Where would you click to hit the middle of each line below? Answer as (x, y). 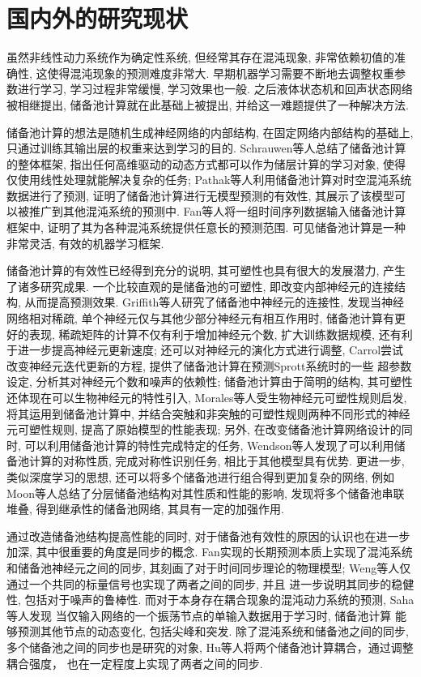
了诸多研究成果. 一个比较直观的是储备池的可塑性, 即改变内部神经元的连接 (201, 286)
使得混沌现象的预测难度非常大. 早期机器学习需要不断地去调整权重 (221, 73)
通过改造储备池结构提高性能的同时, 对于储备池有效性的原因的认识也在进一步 (208, 536)
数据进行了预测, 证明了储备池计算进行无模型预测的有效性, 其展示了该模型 (201, 195)
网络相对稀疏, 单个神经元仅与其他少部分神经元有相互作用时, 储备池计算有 (201, 318)
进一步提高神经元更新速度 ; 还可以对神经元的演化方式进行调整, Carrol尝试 (210, 350)
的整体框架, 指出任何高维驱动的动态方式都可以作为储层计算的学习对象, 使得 (206, 163)
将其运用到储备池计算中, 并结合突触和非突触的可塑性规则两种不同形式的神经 (208, 413)
